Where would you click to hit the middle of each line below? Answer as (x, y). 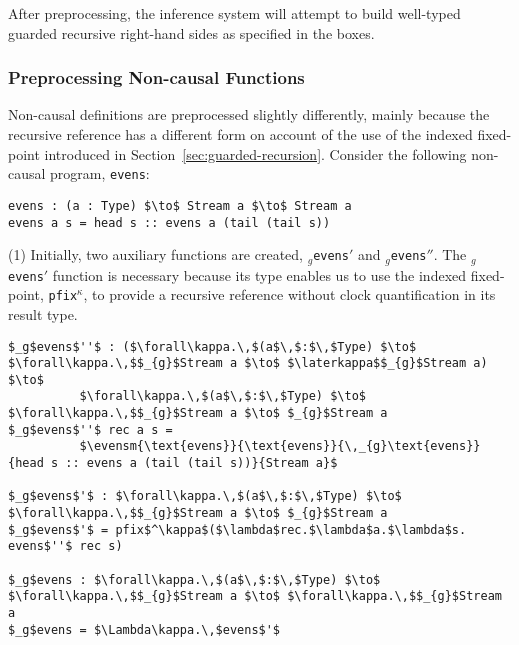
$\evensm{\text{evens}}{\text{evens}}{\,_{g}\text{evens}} (280, 446)
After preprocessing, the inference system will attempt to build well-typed (234, 13)
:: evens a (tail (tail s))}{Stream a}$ (201, 463)
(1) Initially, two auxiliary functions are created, (156, 254)
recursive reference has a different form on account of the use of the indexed (240, 134)
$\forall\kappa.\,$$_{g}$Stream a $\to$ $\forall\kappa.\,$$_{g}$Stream (255, 596)
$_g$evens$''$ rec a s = (90, 429)
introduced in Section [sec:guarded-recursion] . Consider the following (255, 153)
